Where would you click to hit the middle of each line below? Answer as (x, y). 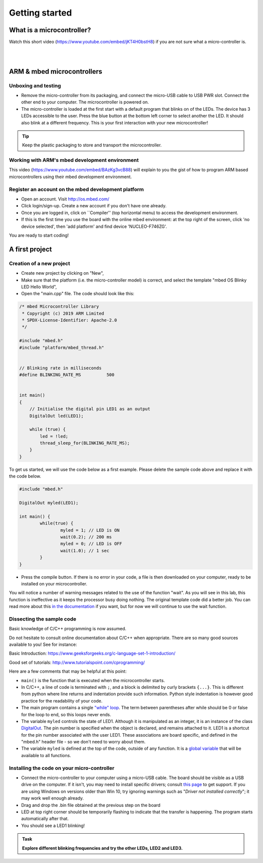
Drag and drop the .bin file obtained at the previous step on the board (91, 805)
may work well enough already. (52, 798)
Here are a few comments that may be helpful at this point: (68, 671)
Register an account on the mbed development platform (76, 189)
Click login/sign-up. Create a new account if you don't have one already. (94, 206)
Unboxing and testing (35, 85)
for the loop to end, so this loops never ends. (66, 714)
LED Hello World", (39, 287)
